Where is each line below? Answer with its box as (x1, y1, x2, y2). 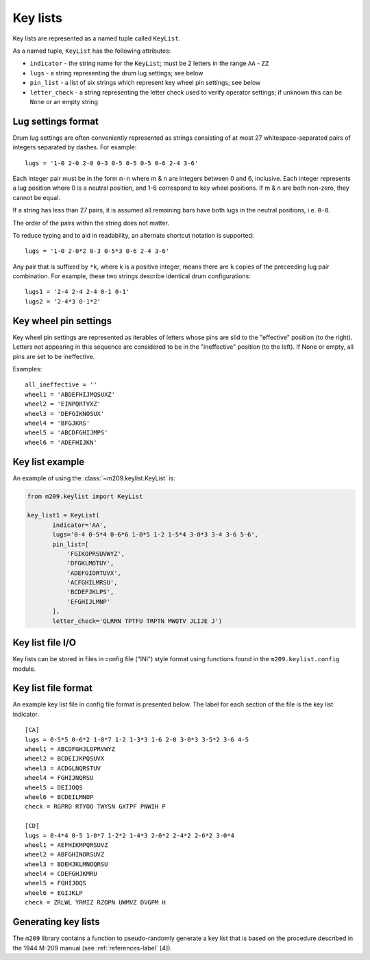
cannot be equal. (12, 193, 61, 201)
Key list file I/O (12, 637, 77, 649)
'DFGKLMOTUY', (66, 559, 114, 567)
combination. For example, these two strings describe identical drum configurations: (12, 272, 251, 280)
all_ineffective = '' (25, 381, 97, 389)
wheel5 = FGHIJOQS (25, 879, 87, 887)
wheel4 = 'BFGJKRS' (25, 419, 90, 427)
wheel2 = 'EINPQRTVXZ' (25, 400, 101, 408)
